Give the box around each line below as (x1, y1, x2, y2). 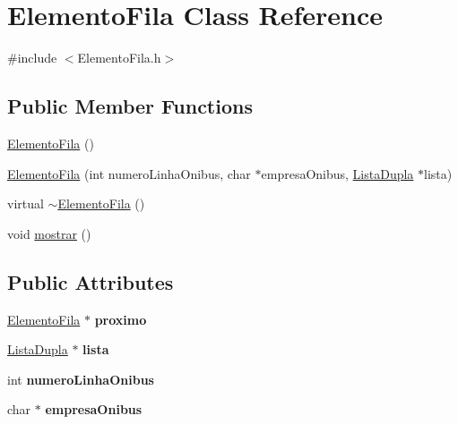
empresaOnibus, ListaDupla (261, 164, 414, 182)
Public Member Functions (7, 92, 253, 120)
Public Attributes (7, 267, 174, 295)
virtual (7, 194, 44, 213)
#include (7, 48, 57, 67)
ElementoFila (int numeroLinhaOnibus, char (7, 164, 251, 182)
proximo (94, 310, 147, 328)
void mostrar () (7, 224, 91, 242)
